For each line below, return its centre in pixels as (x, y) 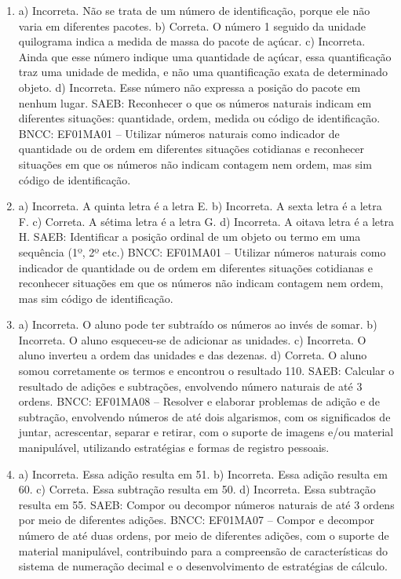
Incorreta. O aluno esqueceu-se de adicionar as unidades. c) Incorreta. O (192, 339)
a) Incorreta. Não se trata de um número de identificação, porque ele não (194, 10)
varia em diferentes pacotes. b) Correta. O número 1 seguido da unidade (192, 25)
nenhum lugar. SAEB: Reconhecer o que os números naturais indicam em (195, 102)
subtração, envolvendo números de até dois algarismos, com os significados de (204, 416)
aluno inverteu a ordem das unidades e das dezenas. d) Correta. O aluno (193, 355)
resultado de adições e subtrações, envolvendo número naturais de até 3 (190, 386)
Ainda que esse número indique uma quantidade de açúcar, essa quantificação (205, 56)
